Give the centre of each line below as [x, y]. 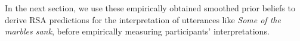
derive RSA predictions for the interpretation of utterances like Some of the [143, 19]
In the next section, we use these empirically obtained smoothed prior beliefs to [150, 8]
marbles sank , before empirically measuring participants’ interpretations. [137, 31]
